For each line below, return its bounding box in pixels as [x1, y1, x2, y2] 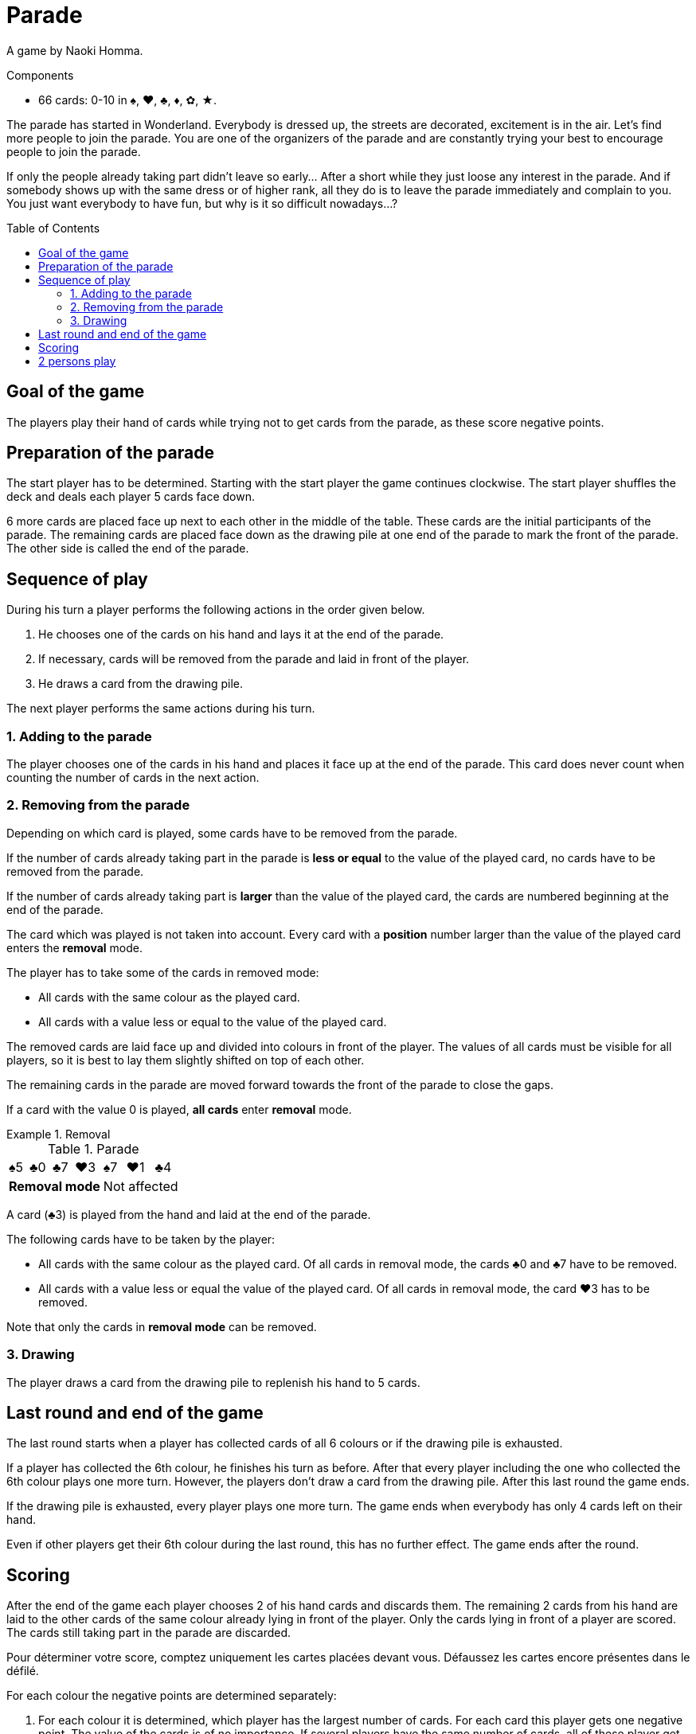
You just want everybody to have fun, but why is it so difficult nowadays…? [6, 196, 398, 210]
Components [6, 68, 74, 82]
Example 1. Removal [6, 1127, 111, 1141]
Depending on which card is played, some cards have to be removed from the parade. [6, 826, 458, 840]
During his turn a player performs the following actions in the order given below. [6, 603, 425, 617]
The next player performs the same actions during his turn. [6, 701, 315, 716]
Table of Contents [6, 221, 100, 235]
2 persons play [38, 353, 116, 368]
